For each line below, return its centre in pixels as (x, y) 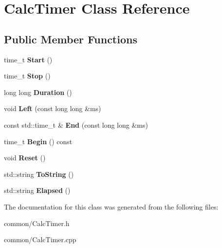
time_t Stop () (27, 76)
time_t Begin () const (38, 141)
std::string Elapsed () (37, 190)
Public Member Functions (71, 39)
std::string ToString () (39, 174)
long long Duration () (38, 92)
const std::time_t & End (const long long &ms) (76, 124)
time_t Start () (28, 59)
